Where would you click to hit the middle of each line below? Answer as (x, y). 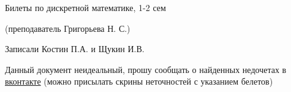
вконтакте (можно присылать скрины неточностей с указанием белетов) (139, 81)
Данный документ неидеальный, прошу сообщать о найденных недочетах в (146, 69)
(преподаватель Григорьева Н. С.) (68, 28)
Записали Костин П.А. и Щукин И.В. (75, 49)
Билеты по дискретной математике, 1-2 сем (85, 7)
